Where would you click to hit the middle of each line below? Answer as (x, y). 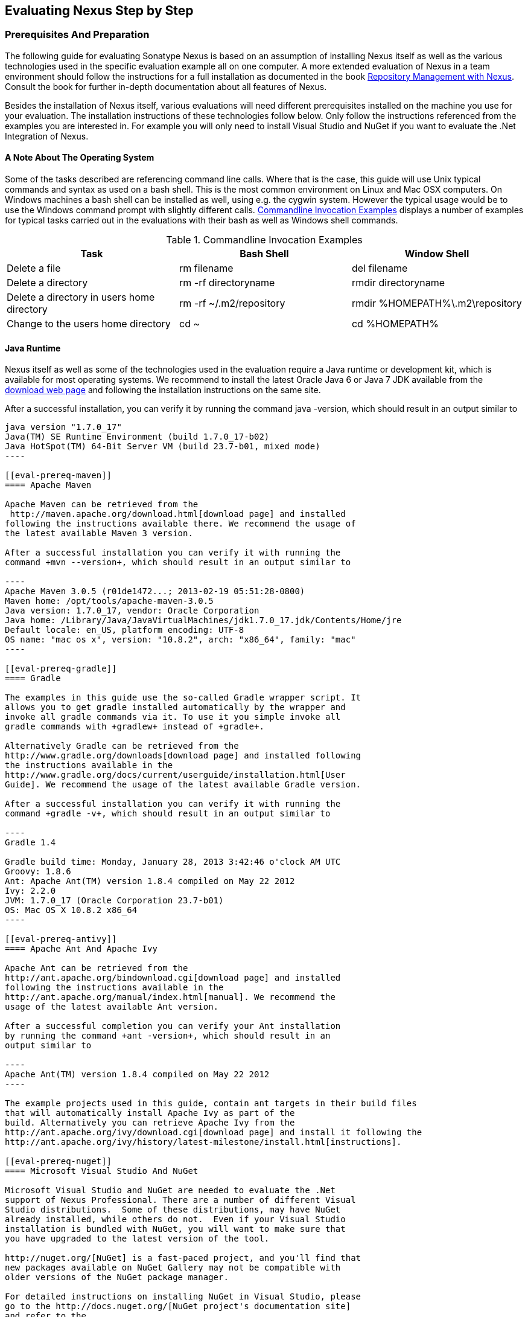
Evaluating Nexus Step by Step (99, 11)
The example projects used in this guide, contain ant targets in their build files (211, 1104)
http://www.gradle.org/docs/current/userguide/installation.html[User (175, 775)
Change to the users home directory (89, 324)
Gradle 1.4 (30, 843)
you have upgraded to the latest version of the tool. (137, 1239)
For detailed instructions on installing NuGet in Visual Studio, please (183, 1297)
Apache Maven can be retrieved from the (102, 505)
